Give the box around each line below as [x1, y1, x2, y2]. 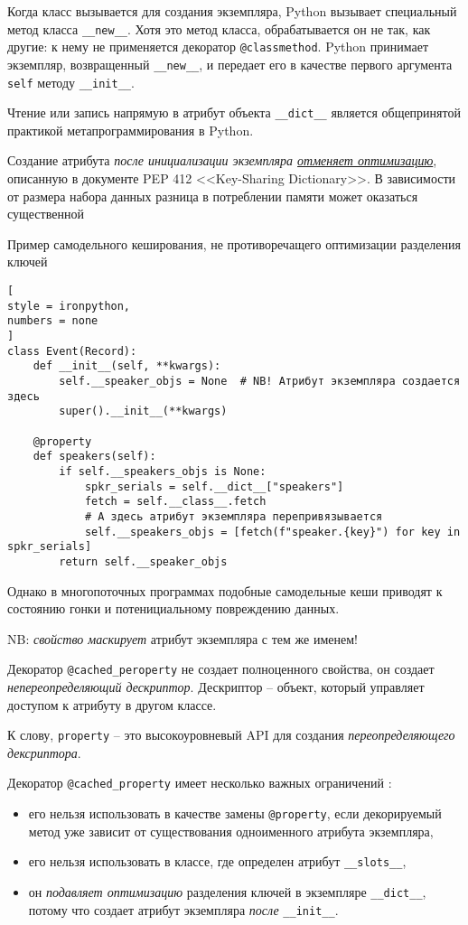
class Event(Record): [7, 344, 137, 358]
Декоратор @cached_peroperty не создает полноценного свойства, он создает [7, 659, 435, 678]
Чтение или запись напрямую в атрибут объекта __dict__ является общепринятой [7, 103, 461, 122]
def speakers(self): [33, 450, 156, 463]
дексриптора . [7, 743, 81, 761]
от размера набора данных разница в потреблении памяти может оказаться [7, 186, 418, 205]
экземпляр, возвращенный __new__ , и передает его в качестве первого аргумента [7, 54, 453, 73]
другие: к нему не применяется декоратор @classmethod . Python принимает [7, 37, 429, 56]
